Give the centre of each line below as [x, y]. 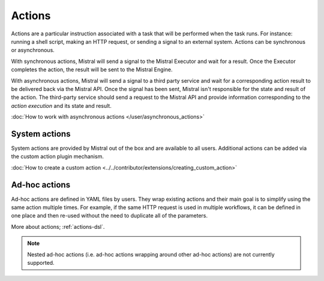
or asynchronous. [33, 50]
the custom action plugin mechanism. [58, 156]
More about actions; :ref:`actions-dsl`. [58, 226]
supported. [41, 263]
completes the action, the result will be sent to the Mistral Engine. [92, 70]
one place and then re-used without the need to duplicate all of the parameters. [109, 216]
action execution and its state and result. [61, 105]
